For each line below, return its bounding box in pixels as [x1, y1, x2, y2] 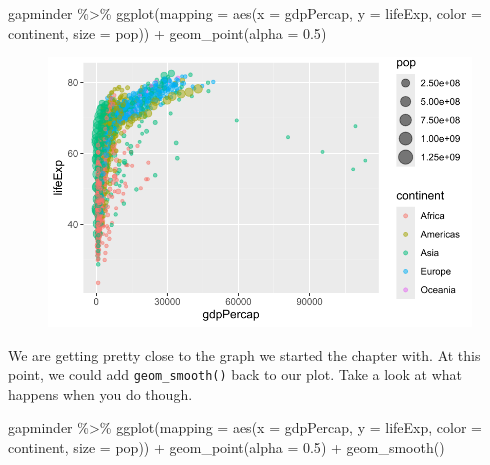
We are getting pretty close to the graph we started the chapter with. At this [8, 344, 481, 365]
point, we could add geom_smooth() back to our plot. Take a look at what [8, 364, 463, 385]
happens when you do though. [8, 383, 193, 404]
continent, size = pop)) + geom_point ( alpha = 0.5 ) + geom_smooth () [8, 437, 445, 458]
